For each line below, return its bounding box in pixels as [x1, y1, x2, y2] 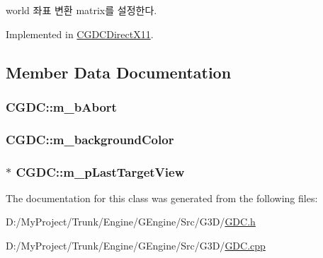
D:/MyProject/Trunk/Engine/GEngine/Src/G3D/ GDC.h [6, 214, 256, 229]
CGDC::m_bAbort [6, 98, 117, 115]
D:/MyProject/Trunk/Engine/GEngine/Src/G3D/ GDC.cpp [6, 238, 266, 253]
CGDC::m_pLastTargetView [16, 163, 185, 180]
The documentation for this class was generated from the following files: [6, 190, 318, 205]
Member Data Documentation [6, 61, 232, 83]
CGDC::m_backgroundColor [6, 130, 174, 148]
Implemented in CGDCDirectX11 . [6, 26, 154, 41]
